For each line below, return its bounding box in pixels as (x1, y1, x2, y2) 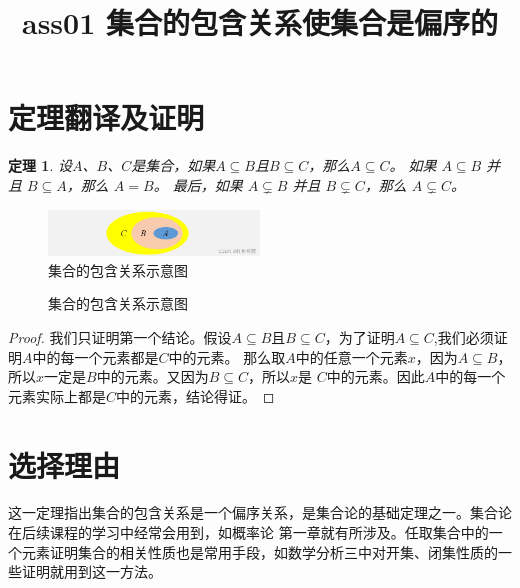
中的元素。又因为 (96, 366, 209, 387)
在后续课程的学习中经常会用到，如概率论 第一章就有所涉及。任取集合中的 (8, 522, 489, 543)
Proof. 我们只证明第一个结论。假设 (8, 326, 232, 347)
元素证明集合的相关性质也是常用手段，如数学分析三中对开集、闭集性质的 (21, 541, 498, 562)
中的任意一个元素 (295, 346, 408, 367)
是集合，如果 (131, 155, 216, 176)
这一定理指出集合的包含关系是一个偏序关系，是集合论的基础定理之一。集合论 (8, 502, 512, 523)
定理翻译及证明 (8, 97, 205, 138)
